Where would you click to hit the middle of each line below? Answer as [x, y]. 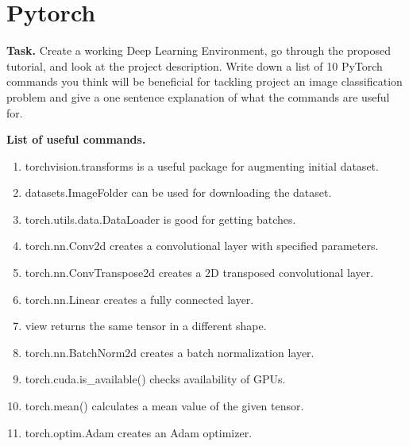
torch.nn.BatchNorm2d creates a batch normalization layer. [170, 352]
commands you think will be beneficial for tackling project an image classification [204, 81]
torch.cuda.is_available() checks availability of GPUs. [155, 379]
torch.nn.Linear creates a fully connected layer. [139, 299]
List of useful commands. [76, 139]
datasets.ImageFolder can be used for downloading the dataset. [178, 192]
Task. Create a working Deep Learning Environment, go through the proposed [199, 50]
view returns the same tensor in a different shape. [146, 326]
